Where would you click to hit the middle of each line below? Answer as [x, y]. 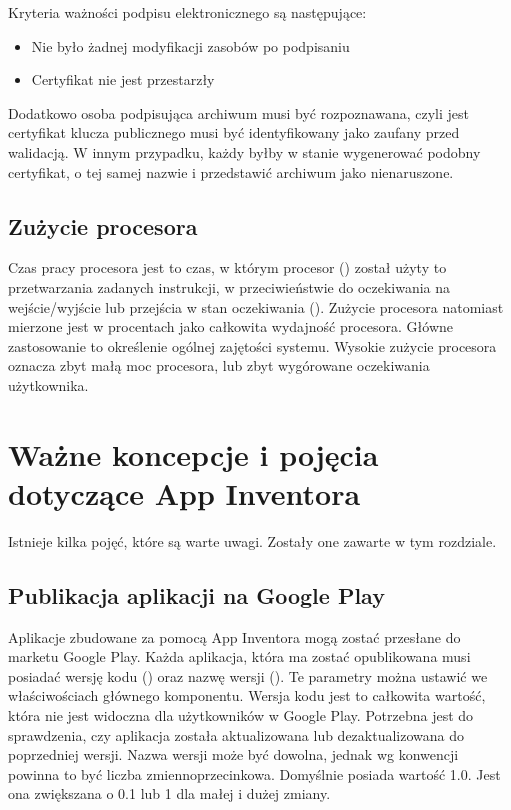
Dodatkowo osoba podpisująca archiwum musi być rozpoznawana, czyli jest [239, 112]
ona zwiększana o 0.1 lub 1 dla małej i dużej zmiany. [169, 793]
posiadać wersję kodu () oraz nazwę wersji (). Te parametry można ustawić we [248, 675]
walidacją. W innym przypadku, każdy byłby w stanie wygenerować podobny [244, 151]
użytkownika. [48, 384]
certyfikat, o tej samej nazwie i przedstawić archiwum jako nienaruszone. [231, 171]
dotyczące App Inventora [184, 492]
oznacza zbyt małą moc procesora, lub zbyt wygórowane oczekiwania [219, 365]
